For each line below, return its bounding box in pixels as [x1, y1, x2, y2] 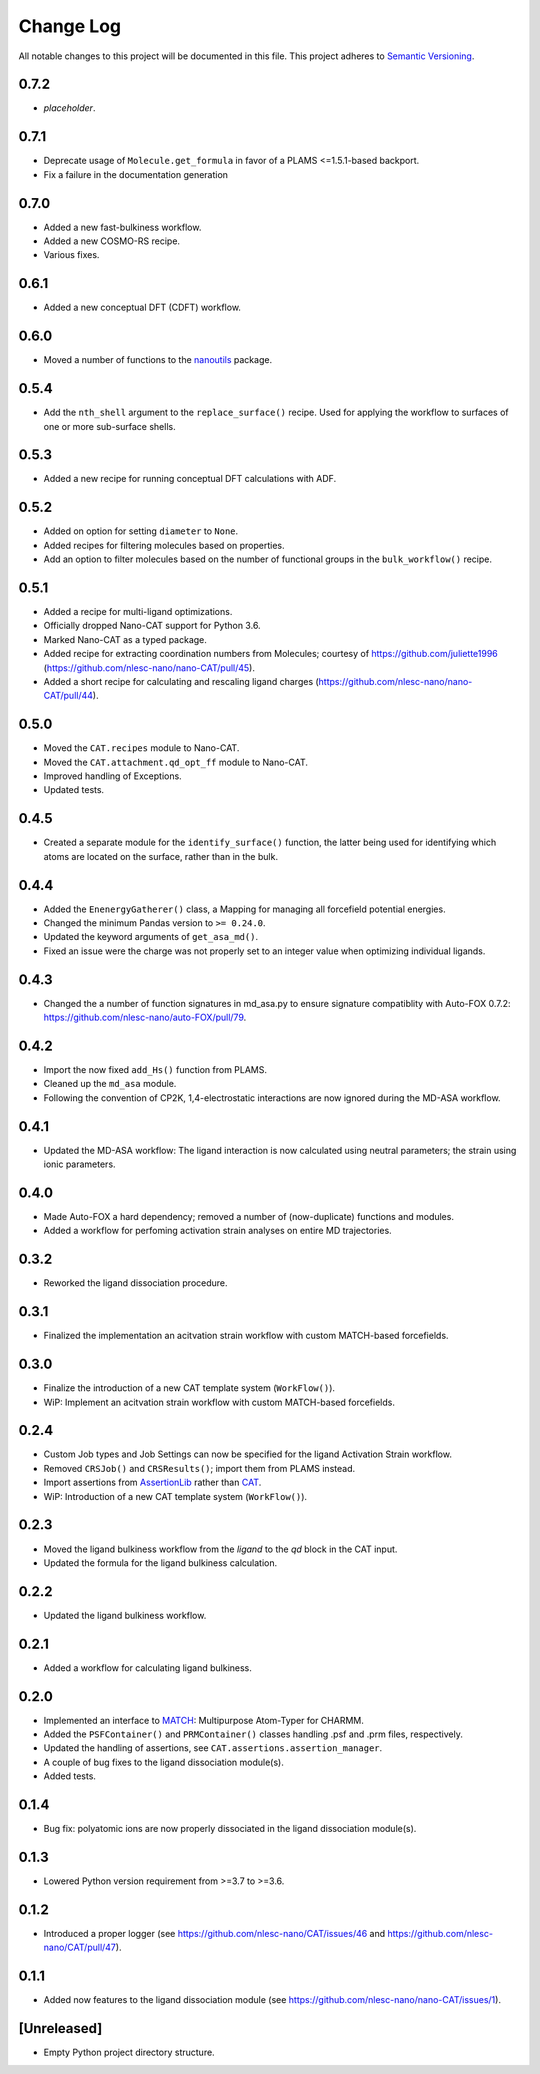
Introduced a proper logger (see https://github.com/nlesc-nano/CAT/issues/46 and [43, 1927, 386, 1939]
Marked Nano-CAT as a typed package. [43, 633, 207, 645]
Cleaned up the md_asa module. [43, 1078, 177, 1090]
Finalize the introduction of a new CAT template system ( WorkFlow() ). [43, 1382, 335, 1394]
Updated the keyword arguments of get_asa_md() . [43, 931, 259, 943]
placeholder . [43, 102, 96, 114]
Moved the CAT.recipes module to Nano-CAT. [43, 742, 240, 754]
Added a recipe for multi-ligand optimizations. [43, 606, 233, 618]
